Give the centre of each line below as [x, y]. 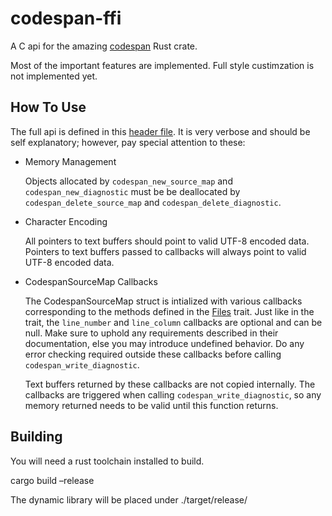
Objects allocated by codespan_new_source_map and [128, 181]
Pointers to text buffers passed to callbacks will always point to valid [165, 251]
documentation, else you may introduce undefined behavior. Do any [164, 343]
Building [36, 437]
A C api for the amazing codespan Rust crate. [104, 46]
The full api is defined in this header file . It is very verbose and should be [160, 131]
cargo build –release [52, 480]
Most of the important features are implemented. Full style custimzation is [162, 65]
